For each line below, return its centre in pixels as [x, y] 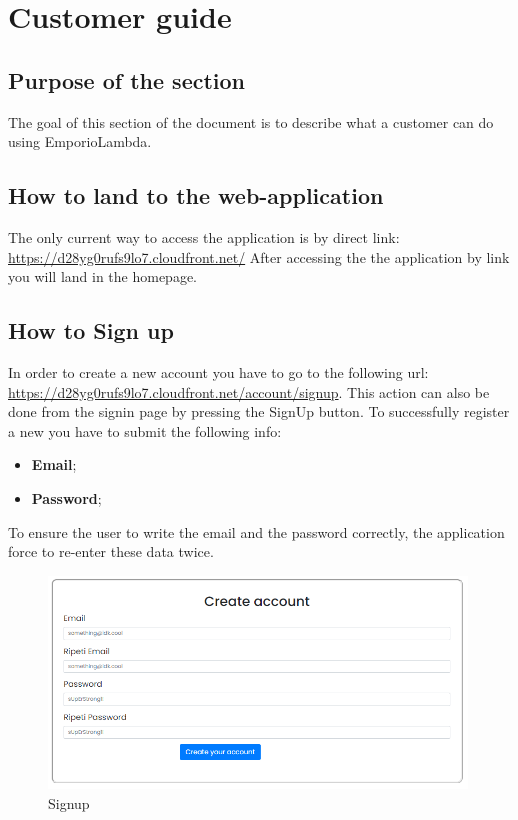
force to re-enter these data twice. [111, 551]
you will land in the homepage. [103, 276]
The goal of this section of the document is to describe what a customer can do [251, 121]
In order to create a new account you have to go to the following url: [218, 371]
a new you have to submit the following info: [145, 430]
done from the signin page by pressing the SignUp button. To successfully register [259, 411]
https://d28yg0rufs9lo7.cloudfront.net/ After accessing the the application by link [259, 256]
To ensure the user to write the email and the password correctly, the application [256, 531]
